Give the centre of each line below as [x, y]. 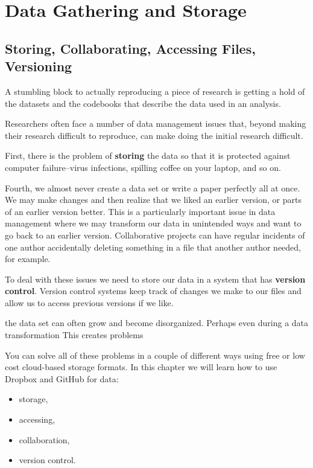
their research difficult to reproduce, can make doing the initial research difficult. [154, 135]
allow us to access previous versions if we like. [89, 302]
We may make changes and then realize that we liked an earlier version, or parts [153, 200]
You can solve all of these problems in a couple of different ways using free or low [155, 355]
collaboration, [44, 439]
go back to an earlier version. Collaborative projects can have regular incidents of [155, 235]
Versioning [39, 66]
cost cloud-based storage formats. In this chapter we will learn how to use [141, 367]
